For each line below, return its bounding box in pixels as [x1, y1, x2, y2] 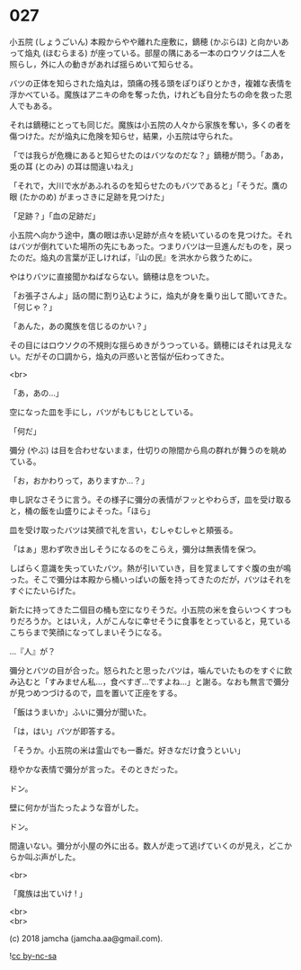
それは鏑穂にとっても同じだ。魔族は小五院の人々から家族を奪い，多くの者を [9, 119, 292, 130]
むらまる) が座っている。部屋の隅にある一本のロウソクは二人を [53, 47, 287, 58]
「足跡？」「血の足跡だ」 [9, 210, 101, 221]
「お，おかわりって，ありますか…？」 [9, 475, 150, 485]
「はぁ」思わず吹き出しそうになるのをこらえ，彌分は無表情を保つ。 [9, 543, 261, 554]
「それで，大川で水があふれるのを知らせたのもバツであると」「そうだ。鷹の [9, 180, 288, 191]
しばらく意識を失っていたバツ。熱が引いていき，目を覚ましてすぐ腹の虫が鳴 [9, 563, 292, 574]
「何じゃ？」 [9, 301, 57, 312]
